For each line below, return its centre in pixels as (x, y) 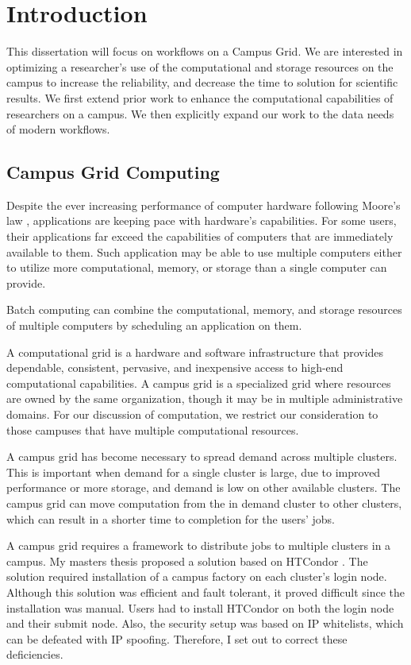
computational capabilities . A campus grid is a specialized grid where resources (199, 383)
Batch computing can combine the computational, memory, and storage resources (204, 309)
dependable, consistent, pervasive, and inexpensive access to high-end (175, 367)
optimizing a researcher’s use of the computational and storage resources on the (200, 66)
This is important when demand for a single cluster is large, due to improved (194, 472)
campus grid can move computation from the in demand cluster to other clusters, (204, 503)
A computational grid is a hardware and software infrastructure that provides (195, 352)
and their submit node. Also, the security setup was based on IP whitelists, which (205, 623)
